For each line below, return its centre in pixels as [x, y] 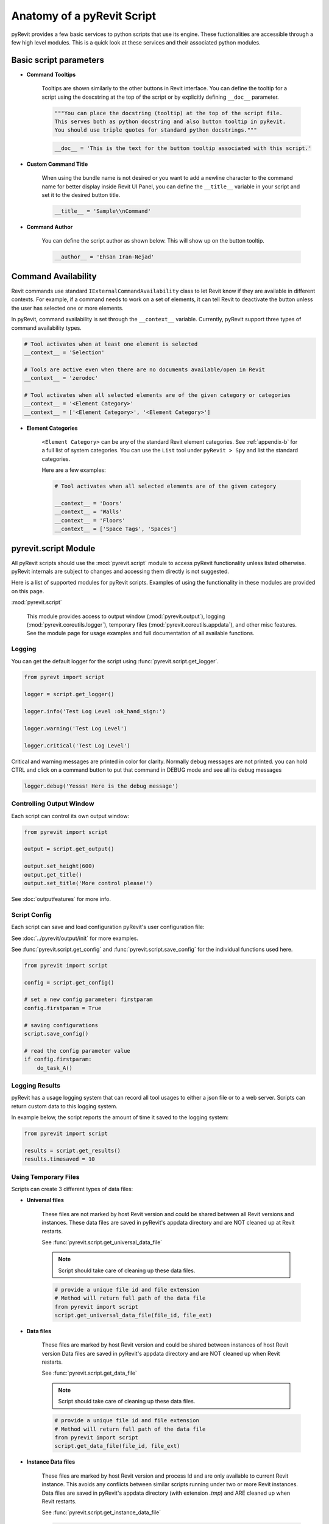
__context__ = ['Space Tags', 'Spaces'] [115, 529]
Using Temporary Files [45, 1177]
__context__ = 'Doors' [88, 503]
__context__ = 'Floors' [90, 520]
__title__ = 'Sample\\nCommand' [103, 211]
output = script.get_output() [69, 849]
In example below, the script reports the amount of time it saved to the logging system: [120, 1117]
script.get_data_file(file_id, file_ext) [117, 1446]
